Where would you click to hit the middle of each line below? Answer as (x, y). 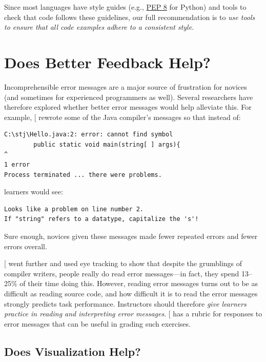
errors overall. (26, 246)
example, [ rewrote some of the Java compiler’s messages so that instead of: (122, 117)
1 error (17, 165)
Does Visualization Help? (73, 351)
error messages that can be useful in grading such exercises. (97, 323)
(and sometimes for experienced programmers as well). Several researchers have (129, 97)
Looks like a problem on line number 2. (74, 209)
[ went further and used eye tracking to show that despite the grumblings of (123, 263)
